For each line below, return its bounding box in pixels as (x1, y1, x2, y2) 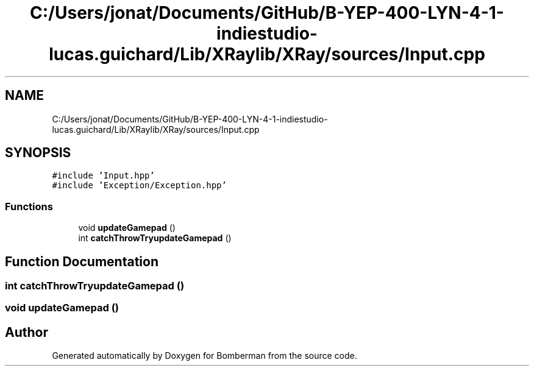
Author (5, 324, 48, 340)
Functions (5, 200, 53, 213)
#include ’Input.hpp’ (52, 171, 155, 181)
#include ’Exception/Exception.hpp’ (52, 180, 227, 191)
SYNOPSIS (5, 145, 71, 161)
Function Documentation (5, 253, 158, 269)
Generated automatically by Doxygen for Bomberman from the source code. (52, 350, 357, 361)
